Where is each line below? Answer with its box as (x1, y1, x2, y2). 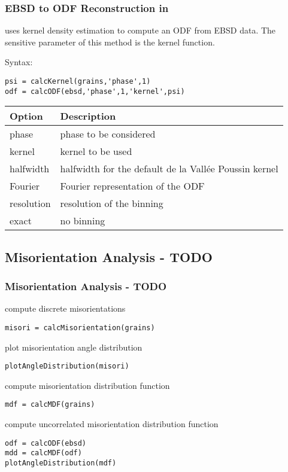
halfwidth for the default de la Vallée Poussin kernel (60, 162, 278, 176)
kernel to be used (60, 144, 132, 159)
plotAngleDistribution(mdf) (5, 458, 117, 467)
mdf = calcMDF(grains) (5, 400, 95, 409)
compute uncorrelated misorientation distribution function (5, 418, 219, 430)
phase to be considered (60, 127, 156, 141)
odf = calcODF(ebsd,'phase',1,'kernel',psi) (5, 87, 185, 96)
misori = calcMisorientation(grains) (5, 323, 155, 332)
